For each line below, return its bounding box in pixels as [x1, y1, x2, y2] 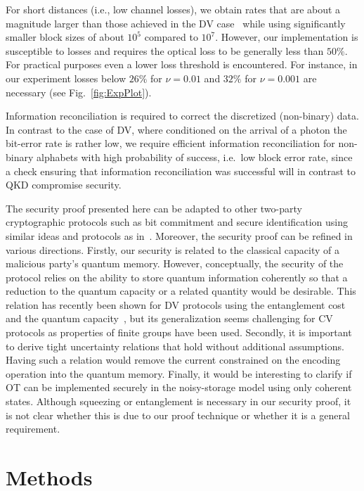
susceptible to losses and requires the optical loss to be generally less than [6, 43, 324, 58]
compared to [144, 30, 198, 44]
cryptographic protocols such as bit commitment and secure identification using [6, 215, 349, 229]
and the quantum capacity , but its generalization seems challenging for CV [6, 311, 333, 326]
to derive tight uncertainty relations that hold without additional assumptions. [6, 338, 344, 353]
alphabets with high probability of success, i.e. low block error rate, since [37, 149, 353, 164]
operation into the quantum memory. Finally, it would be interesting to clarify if [6, 366, 352, 381]
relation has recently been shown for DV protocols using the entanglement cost [6, 297, 346, 312]
